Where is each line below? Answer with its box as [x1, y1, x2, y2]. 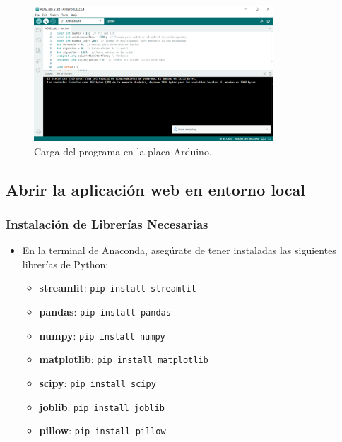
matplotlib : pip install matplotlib [39, 352, 208, 366]
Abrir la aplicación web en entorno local [6, 178, 306, 200]
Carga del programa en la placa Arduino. [34, 143, 212, 158]
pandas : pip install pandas [39, 304, 171, 319]
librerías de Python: [22, 256, 109, 271]
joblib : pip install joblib [39, 399, 165, 414]
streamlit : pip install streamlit [39, 280, 196, 295]
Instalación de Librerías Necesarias [6, 215, 208, 232]
